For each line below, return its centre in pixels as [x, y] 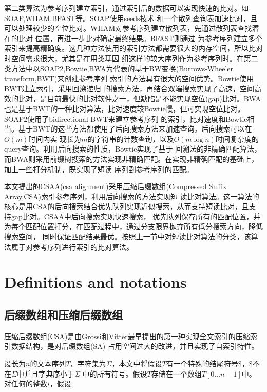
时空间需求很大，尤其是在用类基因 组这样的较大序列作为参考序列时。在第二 [131, 58]
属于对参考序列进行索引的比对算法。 [72, 246]
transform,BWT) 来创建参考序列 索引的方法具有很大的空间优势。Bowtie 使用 [129, 78]
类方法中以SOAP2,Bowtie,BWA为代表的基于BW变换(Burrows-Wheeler [119, 68]
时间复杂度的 [237, 138]
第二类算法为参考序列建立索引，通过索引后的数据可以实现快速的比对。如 [126, 8]
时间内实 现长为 [55, 138]
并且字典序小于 [49, 373]
